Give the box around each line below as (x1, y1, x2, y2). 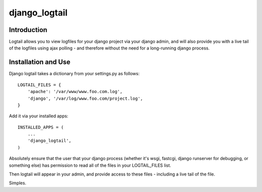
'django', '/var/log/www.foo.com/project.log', (27, 96, 143, 101)
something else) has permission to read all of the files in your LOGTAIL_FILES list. (9, 162, 171, 168)
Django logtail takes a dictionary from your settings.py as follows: (9, 71, 140, 77)
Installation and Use (9, 58, 70, 66)
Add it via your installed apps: (9, 113, 68, 119)
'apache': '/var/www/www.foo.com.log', (27, 89, 123, 95)
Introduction (9, 26, 48, 34)
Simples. (9, 180, 27, 186)
